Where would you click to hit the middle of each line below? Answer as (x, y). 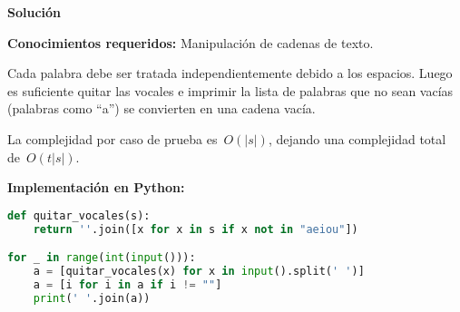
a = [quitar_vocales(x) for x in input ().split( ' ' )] (199, 272)
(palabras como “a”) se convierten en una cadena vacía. (161, 108)
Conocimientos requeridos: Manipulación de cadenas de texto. (191, 42)
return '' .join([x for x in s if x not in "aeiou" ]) (196, 229)
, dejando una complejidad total (357, 138)
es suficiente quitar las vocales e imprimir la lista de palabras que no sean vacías (230, 90)
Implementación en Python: (96, 187)
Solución (34, 12)
